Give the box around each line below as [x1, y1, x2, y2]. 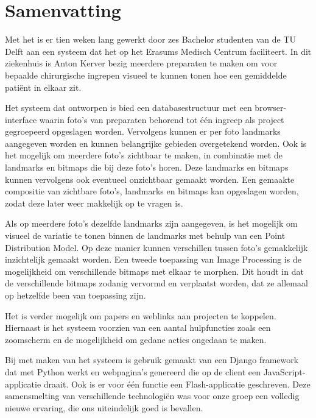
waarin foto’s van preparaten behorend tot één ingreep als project [39, 113, 284, 126]
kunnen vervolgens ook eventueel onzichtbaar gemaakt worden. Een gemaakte [5, 172, 295, 185]
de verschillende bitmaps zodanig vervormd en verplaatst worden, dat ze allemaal [5, 277, 308, 289]
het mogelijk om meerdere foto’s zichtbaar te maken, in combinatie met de [5, 149, 283, 161]
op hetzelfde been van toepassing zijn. [5, 289, 146, 301]
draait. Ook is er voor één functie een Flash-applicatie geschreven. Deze [43, 377, 311, 390]
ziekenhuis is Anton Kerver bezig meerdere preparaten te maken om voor [5, 57, 278, 69]
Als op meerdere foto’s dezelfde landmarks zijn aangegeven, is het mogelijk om [5, 217, 298, 230]
